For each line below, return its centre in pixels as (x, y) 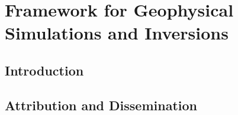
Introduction (44, 70)
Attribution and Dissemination (101, 105)
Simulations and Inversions (117, 33)
